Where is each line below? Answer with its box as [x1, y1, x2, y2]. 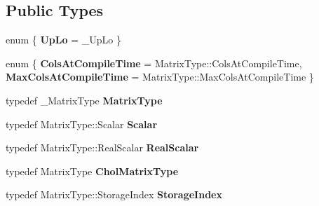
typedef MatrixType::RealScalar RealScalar [6, 140, 199, 155]
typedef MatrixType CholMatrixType [6, 163, 179, 178]
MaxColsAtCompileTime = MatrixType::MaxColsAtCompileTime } [6, 69, 314, 84]
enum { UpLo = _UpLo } [6, 32, 121, 47]
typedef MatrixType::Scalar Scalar [6, 116, 158, 131]
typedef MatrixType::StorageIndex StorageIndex [6, 187, 222, 202]
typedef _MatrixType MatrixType [6, 92, 163, 107]
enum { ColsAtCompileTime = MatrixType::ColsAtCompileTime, [6, 55, 302, 70]
